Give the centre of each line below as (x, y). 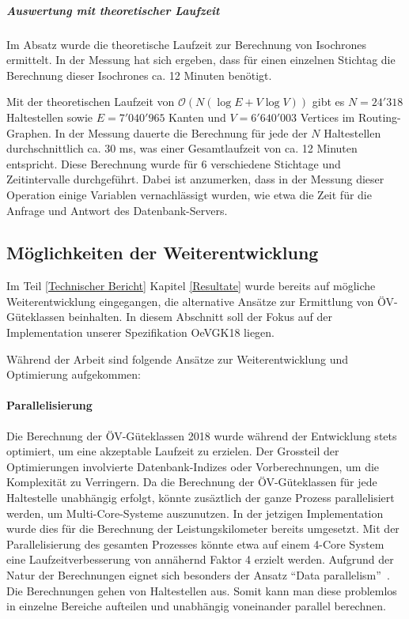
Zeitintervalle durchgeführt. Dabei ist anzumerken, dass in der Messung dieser (195, 179)
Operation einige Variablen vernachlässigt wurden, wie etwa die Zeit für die (189, 194)
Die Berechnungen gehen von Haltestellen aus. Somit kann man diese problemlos (202, 590)
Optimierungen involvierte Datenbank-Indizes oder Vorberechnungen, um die (193, 466)
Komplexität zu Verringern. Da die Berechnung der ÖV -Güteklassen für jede (192, 482)
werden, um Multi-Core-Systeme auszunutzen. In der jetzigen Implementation (195, 513)
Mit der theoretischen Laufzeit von (91, 102)
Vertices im (328, 117)
